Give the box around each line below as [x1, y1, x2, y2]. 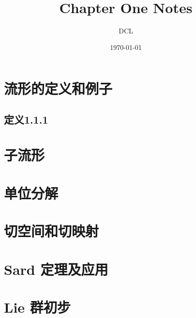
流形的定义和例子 [4, 79, 113, 98]
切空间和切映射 [4, 221, 99, 241]
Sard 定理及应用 [4, 259, 108, 279]
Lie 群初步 [4, 297, 71, 317]
